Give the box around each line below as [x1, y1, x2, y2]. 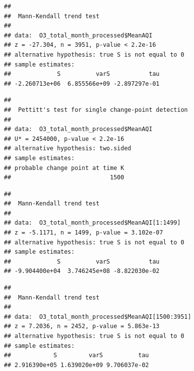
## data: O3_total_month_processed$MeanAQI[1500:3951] [4, 313, 192, 320]
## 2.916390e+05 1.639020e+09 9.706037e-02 [4, 361, 149, 369]
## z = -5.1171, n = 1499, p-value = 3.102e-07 [4, 229, 163, 236]
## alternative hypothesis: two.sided [4, 145, 131, 152]
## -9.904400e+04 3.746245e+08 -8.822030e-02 [4, 268, 159, 275]
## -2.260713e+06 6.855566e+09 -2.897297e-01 [4, 80, 159, 87]
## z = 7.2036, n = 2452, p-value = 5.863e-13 [4, 323, 159, 330]
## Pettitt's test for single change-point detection [4, 106, 188, 113]
